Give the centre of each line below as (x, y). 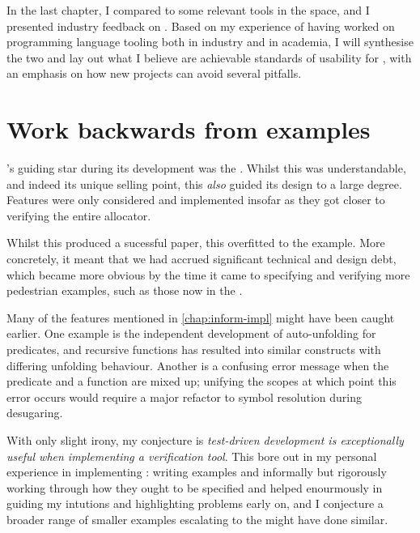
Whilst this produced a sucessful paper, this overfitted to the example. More (196, 243)
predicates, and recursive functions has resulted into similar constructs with (194, 350)
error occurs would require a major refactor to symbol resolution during (184, 397)
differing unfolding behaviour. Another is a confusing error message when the (198, 365)
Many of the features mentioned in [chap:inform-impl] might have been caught (201, 317)
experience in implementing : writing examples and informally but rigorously (197, 472)
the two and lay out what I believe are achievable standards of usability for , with (209, 57)
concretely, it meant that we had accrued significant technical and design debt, (202, 259)
